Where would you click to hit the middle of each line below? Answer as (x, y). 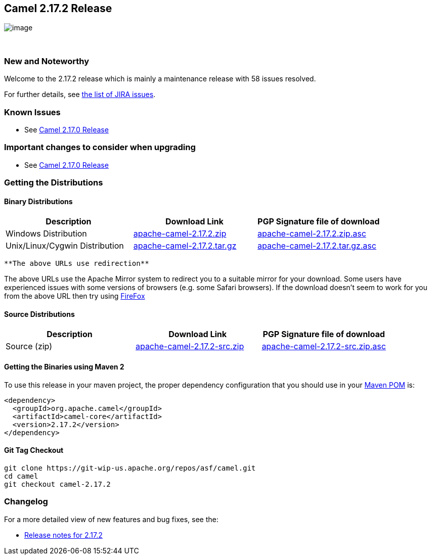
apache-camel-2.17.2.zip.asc (312, 234)
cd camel (21, 476)
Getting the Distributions (54, 183)
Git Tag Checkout (34, 450)
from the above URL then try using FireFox (75, 296)
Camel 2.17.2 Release (58, 8)
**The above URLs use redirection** (77, 264)
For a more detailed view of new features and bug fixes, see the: (111, 519)
